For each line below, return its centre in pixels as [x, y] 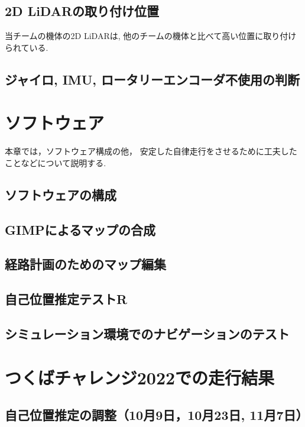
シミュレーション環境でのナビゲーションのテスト [147, 334]
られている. [27, 47]
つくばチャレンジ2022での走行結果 [140, 377]
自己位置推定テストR [66, 299]
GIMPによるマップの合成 [80, 229]
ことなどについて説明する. [56, 162]
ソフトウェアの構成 [61, 194]
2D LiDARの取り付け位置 [82, 11]
